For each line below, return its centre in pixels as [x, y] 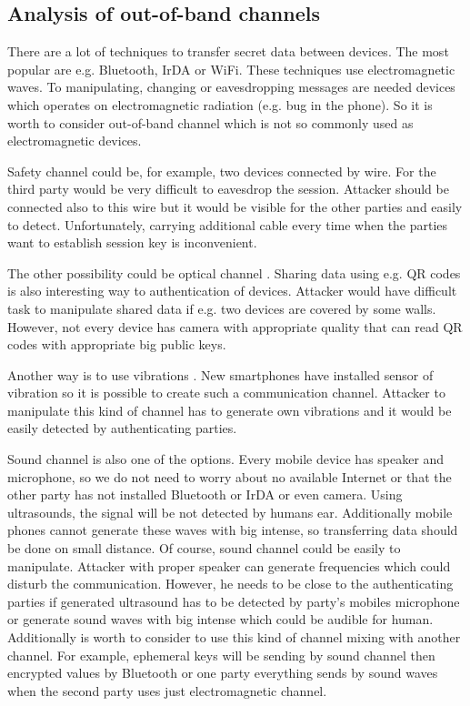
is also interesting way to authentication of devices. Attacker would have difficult [232, 291]
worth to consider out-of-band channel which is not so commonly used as [210, 122]
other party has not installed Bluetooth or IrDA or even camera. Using [205, 494]
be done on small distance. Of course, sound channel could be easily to [204, 548]
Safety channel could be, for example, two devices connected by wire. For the [222, 171]
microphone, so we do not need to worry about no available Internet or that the [230, 476]
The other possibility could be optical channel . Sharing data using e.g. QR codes [234, 272]
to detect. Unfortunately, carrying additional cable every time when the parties [228, 224]
